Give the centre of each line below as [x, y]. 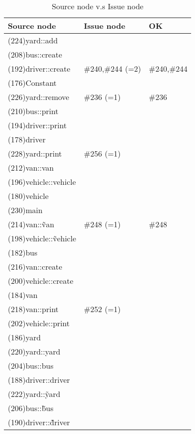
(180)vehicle [28, 196]
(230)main [25, 210]
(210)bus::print [33, 111]
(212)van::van [31, 168]
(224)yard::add [33, 40]
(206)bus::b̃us [31, 408]
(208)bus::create [35, 54]
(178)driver [27, 139]
